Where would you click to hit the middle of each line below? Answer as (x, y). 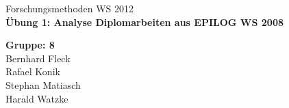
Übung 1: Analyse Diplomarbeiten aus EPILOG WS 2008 (144, 22)
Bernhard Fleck (38, 58)
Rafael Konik (33, 71)
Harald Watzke (37, 98)
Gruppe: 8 (30, 45)
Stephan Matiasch (43, 84)
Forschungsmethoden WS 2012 (70, 8)
